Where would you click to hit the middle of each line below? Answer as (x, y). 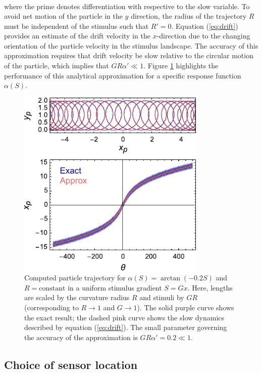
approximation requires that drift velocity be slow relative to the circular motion (129, 55)
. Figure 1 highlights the (181, 66)
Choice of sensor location (71, 364)
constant (52, 288)
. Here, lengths (210, 287)
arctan (171, 279)
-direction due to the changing (203, 36)
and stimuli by (162, 297)
